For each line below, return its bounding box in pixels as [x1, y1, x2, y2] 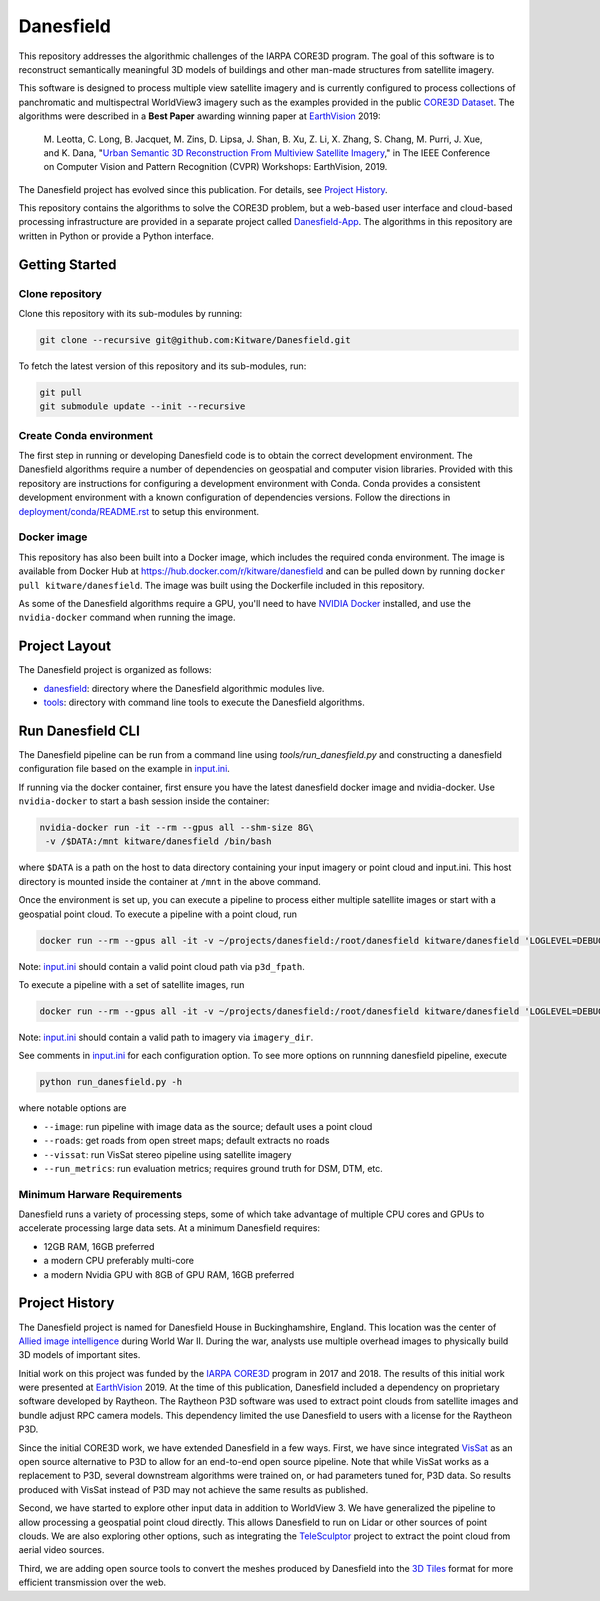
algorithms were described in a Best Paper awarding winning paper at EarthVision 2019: [18, 110, 381, 122]
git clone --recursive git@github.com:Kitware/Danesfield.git [39, 334, 351, 345]
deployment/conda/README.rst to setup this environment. [18, 505, 260, 517]
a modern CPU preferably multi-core [43, 1255, 195, 1267]
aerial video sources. [18, 1544, 105, 1556]
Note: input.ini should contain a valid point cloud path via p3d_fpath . [18, 960, 305, 972]
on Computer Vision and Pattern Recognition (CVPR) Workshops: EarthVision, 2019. [43, 161, 388, 173]
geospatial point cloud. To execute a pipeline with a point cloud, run [18, 908, 298, 920]
